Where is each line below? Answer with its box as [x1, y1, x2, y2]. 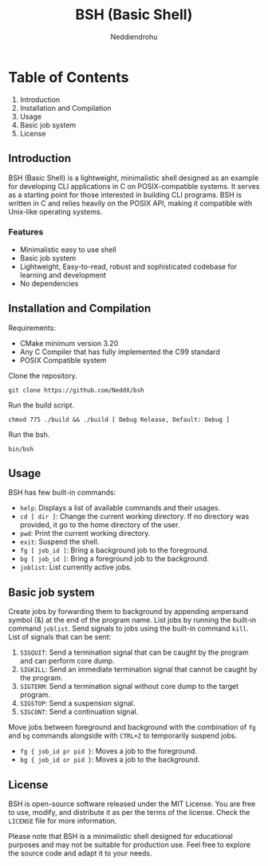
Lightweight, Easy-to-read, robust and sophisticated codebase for [19, 262, 238, 271]
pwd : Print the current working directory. [19, 529, 151, 538]
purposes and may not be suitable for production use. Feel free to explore [8, 840, 251, 850]
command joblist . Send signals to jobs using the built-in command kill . [8, 624, 249, 633]
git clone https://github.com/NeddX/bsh [8, 386, 145, 394]
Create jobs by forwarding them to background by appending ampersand [8, 607, 249, 616]
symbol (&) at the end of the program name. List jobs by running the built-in [8, 616, 257, 625]
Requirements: [8, 323, 56, 333]
